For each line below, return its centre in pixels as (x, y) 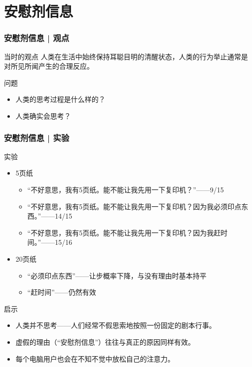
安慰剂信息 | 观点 (37, 38)
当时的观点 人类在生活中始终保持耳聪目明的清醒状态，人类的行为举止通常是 (126, 56)
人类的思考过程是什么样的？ (60, 99)
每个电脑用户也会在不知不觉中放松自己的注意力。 (95, 358)
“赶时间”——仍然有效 (62, 292)
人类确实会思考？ (43, 115)
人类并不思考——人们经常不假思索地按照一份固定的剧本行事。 (116, 325)
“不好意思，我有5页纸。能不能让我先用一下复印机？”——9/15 (126, 189)
